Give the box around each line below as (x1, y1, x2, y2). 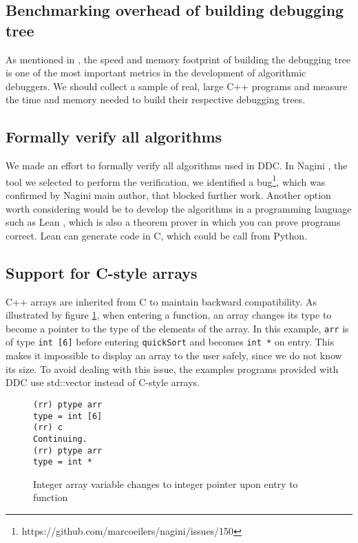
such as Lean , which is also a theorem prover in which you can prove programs (6, 215, 341, 229)
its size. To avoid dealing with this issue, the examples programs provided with (6, 361, 339, 376)
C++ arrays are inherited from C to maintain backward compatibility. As (6, 294, 317, 308)
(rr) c (33, 423, 63, 433)
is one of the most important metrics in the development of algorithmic (6, 65, 306, 80)
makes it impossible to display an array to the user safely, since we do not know (6, 348, 342, 363)
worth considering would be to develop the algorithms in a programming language (6, 201, 352, 215)
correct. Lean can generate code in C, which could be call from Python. (6, 228, 308, 242)
